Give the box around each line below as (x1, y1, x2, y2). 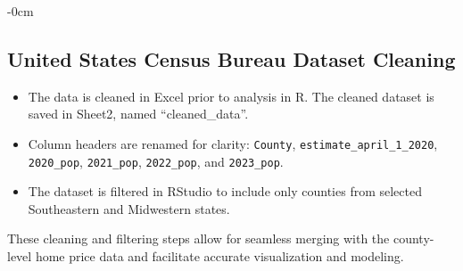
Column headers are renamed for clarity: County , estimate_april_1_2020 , (28, 134, 438, 152)
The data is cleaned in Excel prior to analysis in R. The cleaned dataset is (28, 86, 434, 105)
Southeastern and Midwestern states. (28, 199, 230, 218)
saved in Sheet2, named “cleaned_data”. (28, 104, 249, 123)
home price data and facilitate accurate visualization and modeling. (35, 247, 404, 266)
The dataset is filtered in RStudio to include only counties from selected (28, 182, 422, 201)
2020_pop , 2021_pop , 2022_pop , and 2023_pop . (28, 152, 284, 170)
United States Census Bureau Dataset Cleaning (7, 45, 456, 72)
